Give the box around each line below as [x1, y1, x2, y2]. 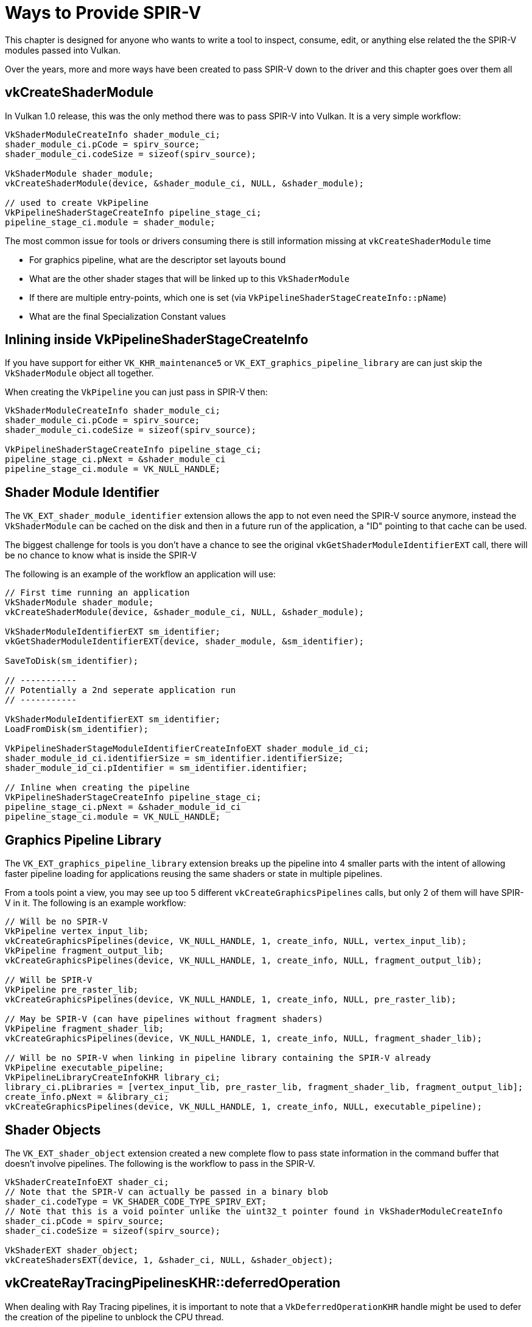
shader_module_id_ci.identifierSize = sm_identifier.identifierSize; [5, 753, 344, 764]
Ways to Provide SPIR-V [5, 2, 201, 23]
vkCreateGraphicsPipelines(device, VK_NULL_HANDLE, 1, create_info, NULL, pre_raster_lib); [5, 994, 457, 1005]
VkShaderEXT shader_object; [5, 1245, 139, 1255]
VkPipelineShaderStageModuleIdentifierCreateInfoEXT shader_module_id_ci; [5, 744, 369, 754]
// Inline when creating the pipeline [5, 783, 190, 793]
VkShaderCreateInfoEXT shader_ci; [5, 1177, 169, 1187]
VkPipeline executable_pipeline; [5, 1063, 164, 1073]
